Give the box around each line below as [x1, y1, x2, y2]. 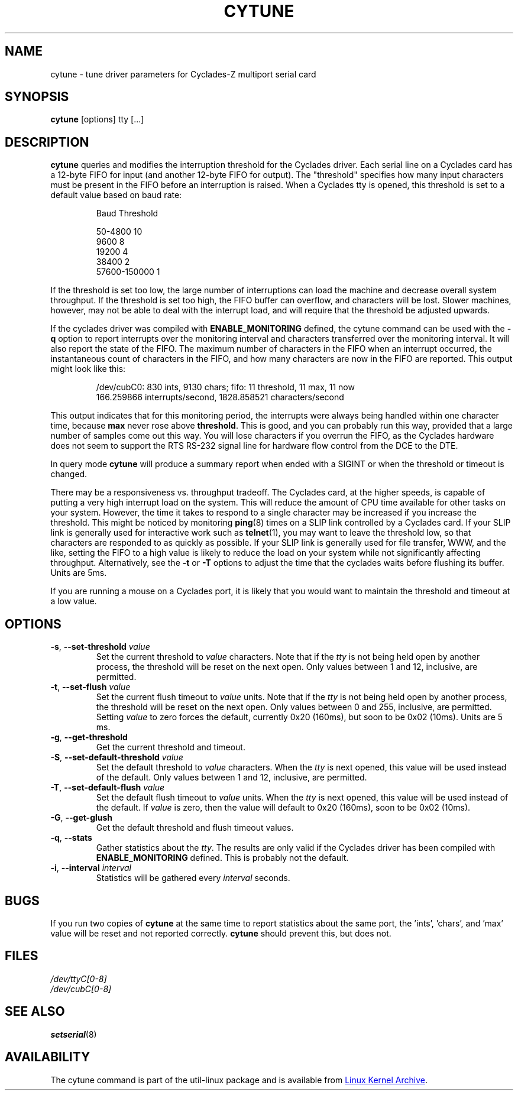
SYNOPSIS [5, 89, 69, 105]
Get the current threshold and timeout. [96, 742, 245, 753]
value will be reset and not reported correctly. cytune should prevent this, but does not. [50, 928, 391, 938]
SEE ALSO [5, 1004, 65, 1019]
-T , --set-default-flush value [50, 782, 165, 793]
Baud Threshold [96, 208, 158, 219]
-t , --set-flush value [50, 682, 131, 692]
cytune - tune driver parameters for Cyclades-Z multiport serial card [50, 69, 316, 79]
